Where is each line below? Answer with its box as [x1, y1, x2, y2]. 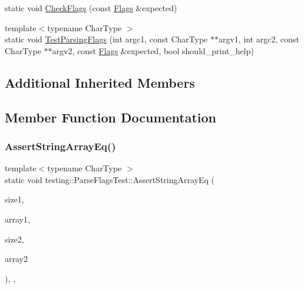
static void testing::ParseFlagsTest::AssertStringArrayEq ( [5, 173, 215, 185]
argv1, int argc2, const [218, 33, 300, 45]
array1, [5, 212, 30, 225]
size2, [5, 232, 24, 245]
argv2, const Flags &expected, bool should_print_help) [52, 44, 254, 57]
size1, [5, 193, 24, 205]
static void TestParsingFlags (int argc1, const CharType [5, 33, 208, 45]
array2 [5, 253, 28, 265]
